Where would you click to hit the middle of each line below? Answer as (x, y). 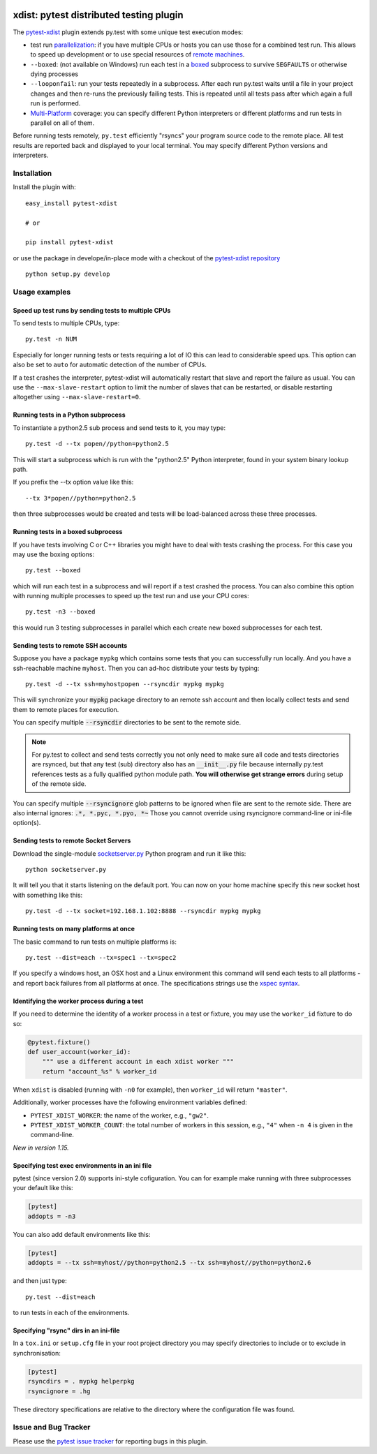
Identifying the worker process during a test (78, 1001)
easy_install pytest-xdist (72, 203)
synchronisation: (37, 1353)
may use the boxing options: (53, 554)
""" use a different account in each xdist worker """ (138, 1062)
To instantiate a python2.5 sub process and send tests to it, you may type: (119, 428)
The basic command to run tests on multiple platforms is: (95, 942)
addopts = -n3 (52, 1216)
